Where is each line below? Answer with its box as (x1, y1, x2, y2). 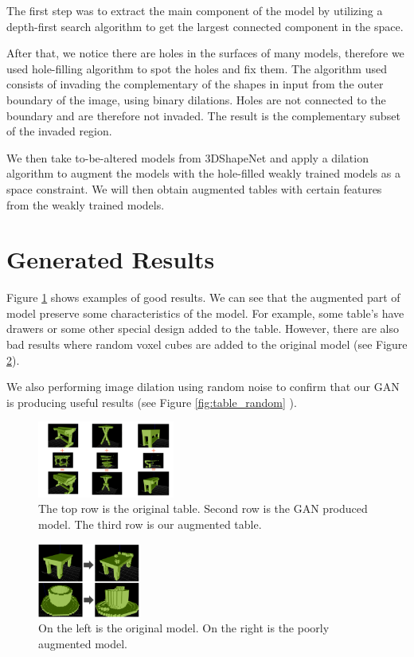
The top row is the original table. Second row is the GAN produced (38, 500, 368, 517)
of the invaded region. (6, 123, 112, 139)
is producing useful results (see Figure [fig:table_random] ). (6, 393, 297, 410)
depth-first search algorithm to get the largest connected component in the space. (6, 18, 404, 34)
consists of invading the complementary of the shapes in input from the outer (6, 76, 384, 92)
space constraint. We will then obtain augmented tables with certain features (6, 180, 382, 197)
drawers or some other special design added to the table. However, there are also (6, 320, 399, 337)
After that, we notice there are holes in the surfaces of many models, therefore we (6, 45, 404, 61)
